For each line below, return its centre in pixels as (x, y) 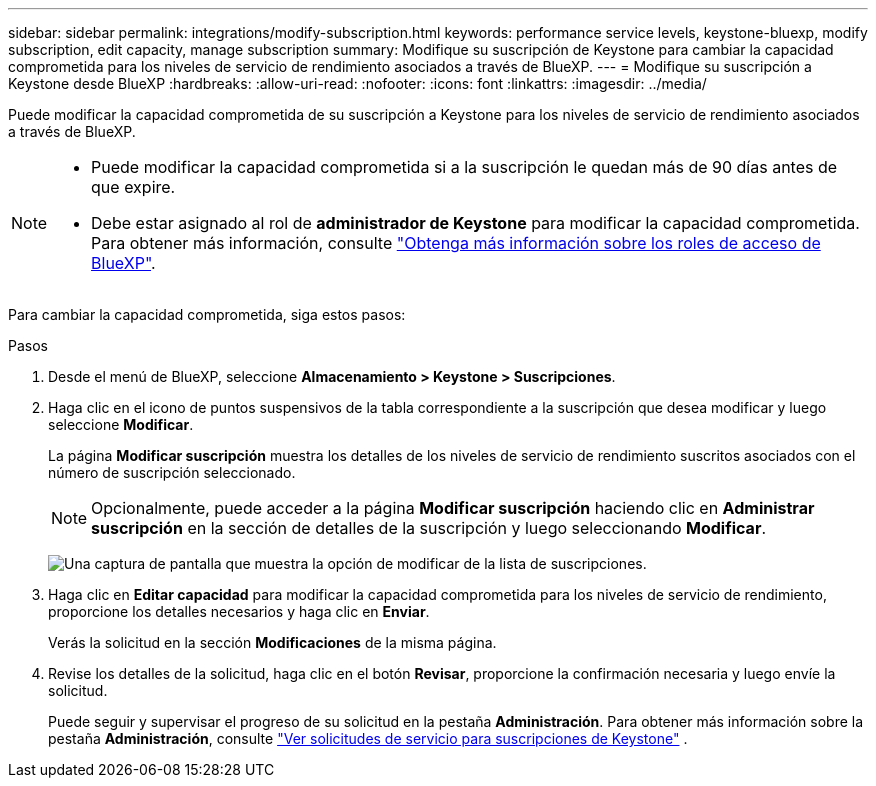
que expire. (133, 187)
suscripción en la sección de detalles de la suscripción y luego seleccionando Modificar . (429, 528)
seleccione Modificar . (121, 424)
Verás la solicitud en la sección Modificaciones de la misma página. (272, 642)
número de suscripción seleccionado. (172, 472)
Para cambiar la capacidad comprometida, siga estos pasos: (207, 314)
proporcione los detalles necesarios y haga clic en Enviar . (239, 611)
